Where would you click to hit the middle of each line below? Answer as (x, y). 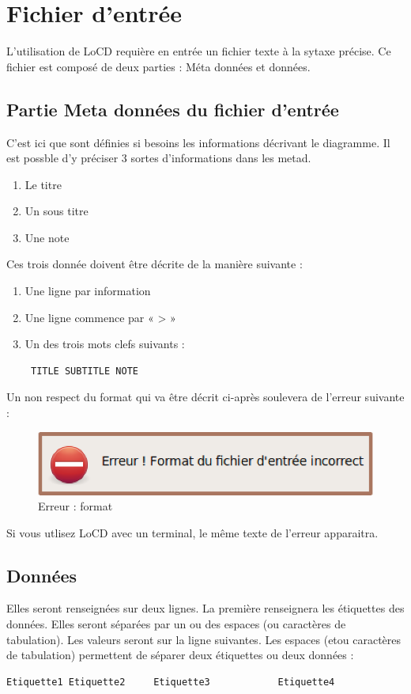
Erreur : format (75, 506)
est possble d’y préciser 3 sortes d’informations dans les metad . (159, 158)
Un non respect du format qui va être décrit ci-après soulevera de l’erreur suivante (205, 397)
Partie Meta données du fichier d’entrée (173, 109)
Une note (47, 237)
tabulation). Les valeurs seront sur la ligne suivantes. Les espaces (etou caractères (204, 639)
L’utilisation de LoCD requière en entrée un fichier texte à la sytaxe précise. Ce (199, 51)
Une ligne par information (88, 291)
